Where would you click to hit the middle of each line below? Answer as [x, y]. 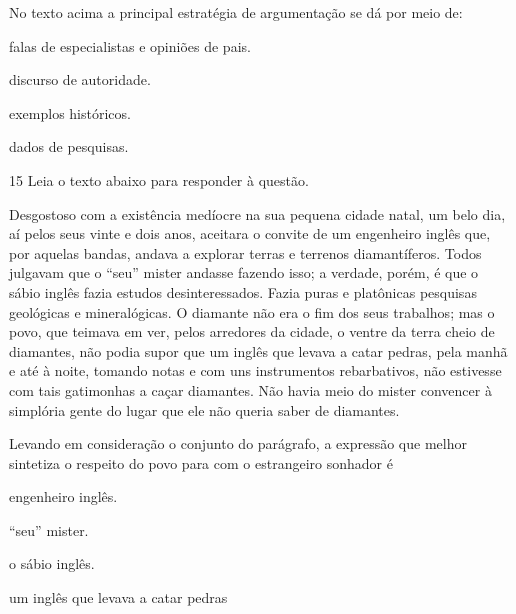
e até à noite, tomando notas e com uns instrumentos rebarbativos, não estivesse [255, 370]
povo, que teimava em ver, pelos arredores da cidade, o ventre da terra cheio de [252, 331]
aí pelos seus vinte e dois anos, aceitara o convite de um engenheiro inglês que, [250, 233]
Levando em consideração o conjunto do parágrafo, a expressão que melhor [238, 443]
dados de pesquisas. [69, 146]
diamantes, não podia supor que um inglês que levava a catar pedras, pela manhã [258, 350]
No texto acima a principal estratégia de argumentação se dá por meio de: [236, 12]
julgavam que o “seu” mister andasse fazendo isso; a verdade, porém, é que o [244, 272]
